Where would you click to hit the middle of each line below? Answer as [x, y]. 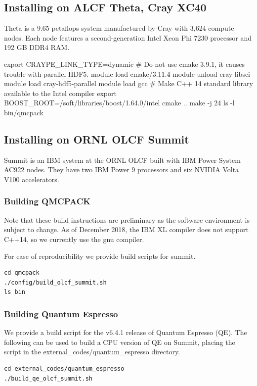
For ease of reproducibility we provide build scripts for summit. [100, 256]
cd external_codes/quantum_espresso [64, 368]
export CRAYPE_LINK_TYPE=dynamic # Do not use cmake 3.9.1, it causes [124, 64]
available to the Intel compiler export [60, 93]
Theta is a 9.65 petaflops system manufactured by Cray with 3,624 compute [119, 28]
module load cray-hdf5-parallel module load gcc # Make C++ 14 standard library [128, 83]
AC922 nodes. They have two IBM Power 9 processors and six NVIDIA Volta [122, 169]
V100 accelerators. [32, 179]
